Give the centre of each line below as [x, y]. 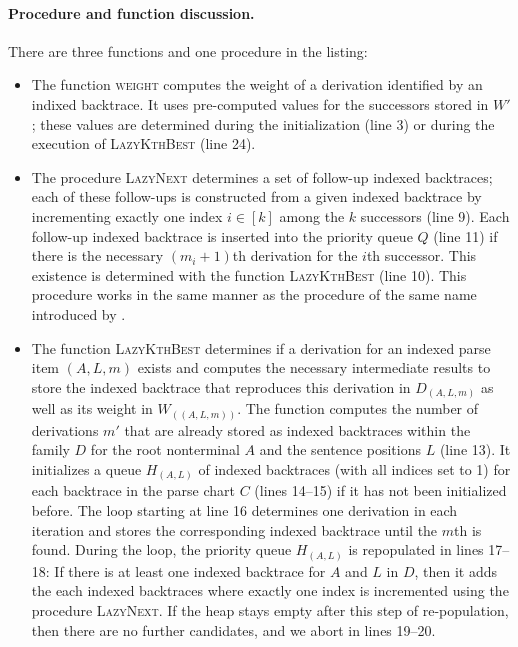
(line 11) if [465, 235]
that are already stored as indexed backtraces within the [297, 429]
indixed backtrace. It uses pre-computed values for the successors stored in [260, 103]
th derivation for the [295, 255]
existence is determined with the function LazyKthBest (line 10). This [249, 274]
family [50, 449]
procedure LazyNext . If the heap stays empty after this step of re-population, [270, 609]
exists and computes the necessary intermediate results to [314, 367]
